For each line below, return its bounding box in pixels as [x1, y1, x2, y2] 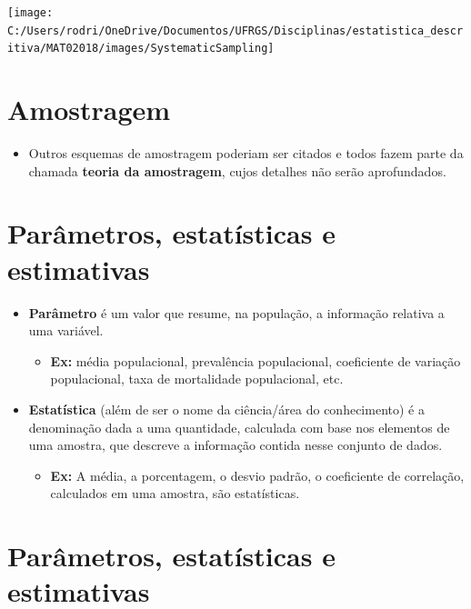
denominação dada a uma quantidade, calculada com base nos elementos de [28, 417, 450, 436]
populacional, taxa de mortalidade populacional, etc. [50, 369, 344, 388]
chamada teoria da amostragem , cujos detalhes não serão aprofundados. [28, 161, 446, 180]
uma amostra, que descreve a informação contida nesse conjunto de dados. [28, 435, 443, 454]
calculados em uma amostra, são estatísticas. [50, 484, 300, 503]
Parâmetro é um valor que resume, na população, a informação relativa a [28, 303, 445, 322]
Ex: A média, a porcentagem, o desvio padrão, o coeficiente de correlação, [50, 465, 465, 484]
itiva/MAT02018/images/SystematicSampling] [7, 42, 275, 55]
